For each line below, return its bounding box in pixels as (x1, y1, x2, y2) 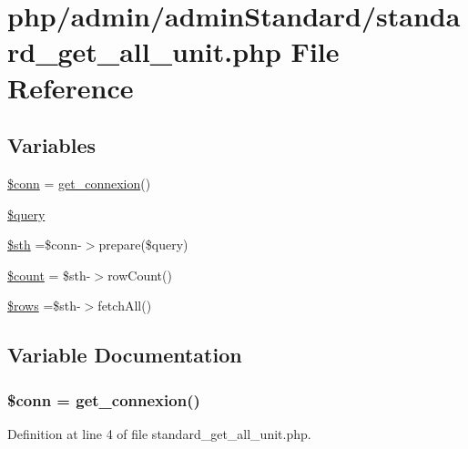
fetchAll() (97, 296, 152, 315)
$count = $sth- (7, 265, 91, 284)
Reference (7, 68, 134, 106)
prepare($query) (98, 235, 188, 254)
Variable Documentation (7, 341, 242, 369)
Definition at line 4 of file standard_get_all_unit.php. (7, 423, 311, 443)
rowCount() (107, 265, 172, 284)
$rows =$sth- (7, 296, 81, 315)
